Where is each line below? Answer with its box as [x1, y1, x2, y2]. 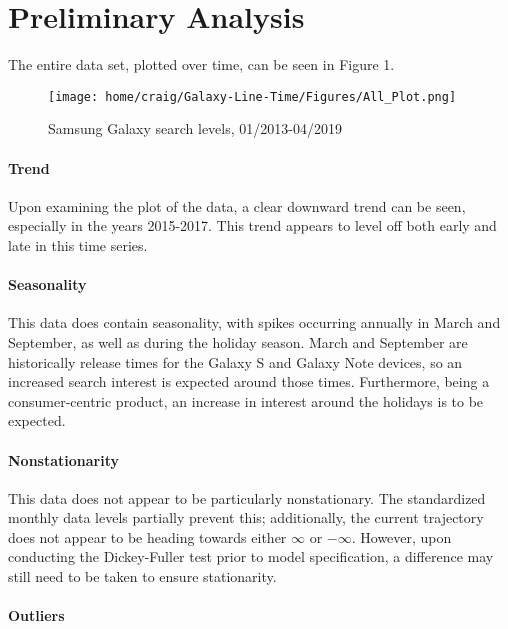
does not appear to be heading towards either [8, 526, 287, 547]
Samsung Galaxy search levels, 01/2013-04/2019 [48, 118, 342, 139]
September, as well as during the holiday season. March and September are [8, 331, 468, 352]
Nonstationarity [8, 449, 119, 470]
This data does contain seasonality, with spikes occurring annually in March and [8, 312, 501, 333]
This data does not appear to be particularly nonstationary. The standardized [8, 487, 486, 508]
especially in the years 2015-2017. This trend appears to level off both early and [8, 215, 497, 236]
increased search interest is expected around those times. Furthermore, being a [8, 371, 490, 392]
